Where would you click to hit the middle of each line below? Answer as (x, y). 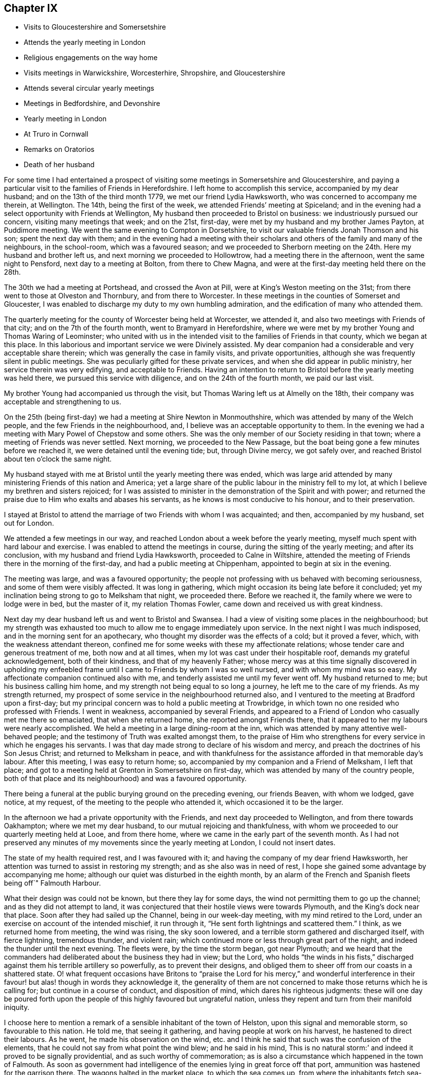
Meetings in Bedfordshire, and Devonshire (92, 104)
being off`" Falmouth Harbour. (53, 883)
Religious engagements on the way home (91, 58)
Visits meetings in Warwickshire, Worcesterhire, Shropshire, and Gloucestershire (155, 73)
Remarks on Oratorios (59, 149)
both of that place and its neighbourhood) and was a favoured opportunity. (126, 779)
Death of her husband (59, 165)
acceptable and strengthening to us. (63, 402)
